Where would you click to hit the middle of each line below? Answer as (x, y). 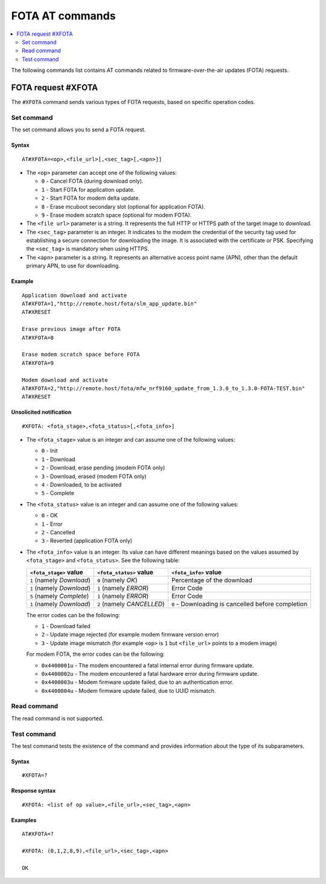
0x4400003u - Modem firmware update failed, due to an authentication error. (137, 682)
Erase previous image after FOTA (71, 329)
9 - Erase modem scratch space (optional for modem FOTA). (117, 215)
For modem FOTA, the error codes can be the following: (96, 654)
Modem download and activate (65, 380)
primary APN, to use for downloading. (73, 266)
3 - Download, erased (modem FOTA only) (94, 476)
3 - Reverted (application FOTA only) (87, 541)
